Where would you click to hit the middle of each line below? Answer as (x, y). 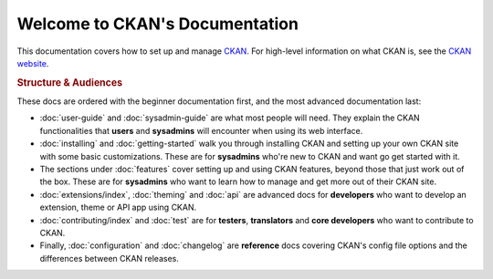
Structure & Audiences (70, 82)
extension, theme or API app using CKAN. (118, 207)
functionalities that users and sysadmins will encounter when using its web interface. (201, 130)
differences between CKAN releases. (110, 258)
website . (33, 63)
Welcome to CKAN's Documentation (157, 24)
